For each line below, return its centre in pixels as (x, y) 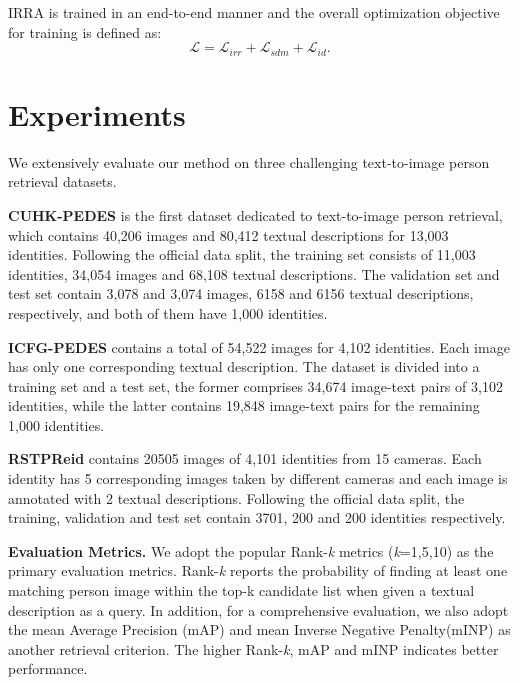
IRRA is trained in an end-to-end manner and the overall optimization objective (254, 12)
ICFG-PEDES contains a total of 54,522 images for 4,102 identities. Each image (259, 346)
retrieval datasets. (62, 181)
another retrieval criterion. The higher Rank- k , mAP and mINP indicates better (253, 648)
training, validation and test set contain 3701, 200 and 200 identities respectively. (257, 517)
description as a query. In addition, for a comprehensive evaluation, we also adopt (258, 609)
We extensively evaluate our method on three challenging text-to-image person (249, 161)
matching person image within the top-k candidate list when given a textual (241, 590)
